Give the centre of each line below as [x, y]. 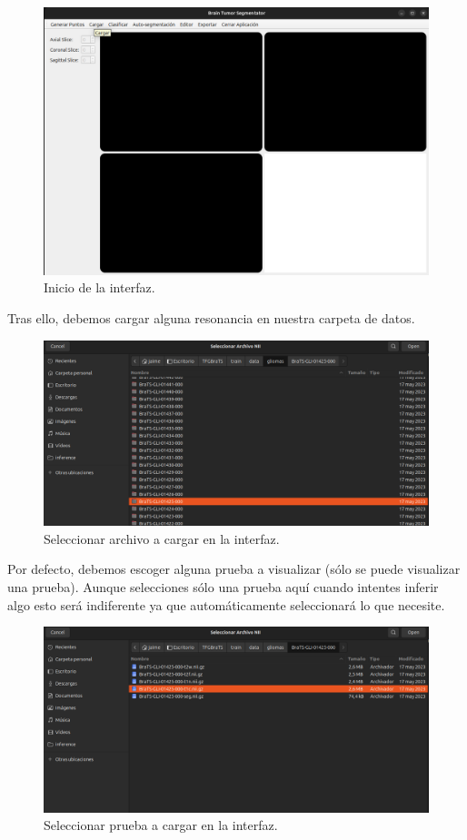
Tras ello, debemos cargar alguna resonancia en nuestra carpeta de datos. [211, 318]
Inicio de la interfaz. [99, 287]
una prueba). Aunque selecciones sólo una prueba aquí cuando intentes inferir [223, 586]
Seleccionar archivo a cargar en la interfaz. [162, 538]
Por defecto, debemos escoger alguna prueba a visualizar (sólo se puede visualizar [234, 569]
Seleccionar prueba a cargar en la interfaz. [161, 825]
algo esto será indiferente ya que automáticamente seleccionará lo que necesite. [226, 604]
